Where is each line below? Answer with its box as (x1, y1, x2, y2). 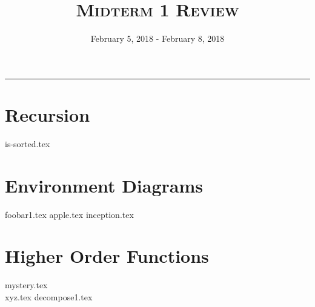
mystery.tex (5, 279, 48, 291)
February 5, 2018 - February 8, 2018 (90, 32, 225, 45)
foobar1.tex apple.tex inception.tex (5, 208, 134, 220)
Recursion (5, 102, 90, 127)
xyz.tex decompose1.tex (5, 290, 93, 303)
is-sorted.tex (5, 137, 50, 150)
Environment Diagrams (5, 173, 204, 197)
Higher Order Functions (5, 243, 209, 268)
